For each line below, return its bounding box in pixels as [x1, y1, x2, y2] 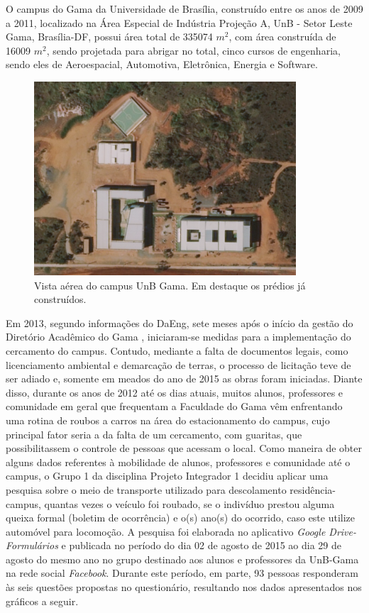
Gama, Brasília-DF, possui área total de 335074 [6, 29, 213, 44]
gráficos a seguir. [6, 593, 79, 608]
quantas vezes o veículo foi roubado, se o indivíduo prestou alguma [44, 496, 335, 511]
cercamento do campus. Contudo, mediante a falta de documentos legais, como [6, 343, 348, 358]
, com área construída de [228, 29, 336, 44]
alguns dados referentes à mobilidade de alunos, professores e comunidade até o [6, 454, 351, 469]
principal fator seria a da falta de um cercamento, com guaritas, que [6, 426, 302, 441]
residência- [290, 482, 336, 497]
